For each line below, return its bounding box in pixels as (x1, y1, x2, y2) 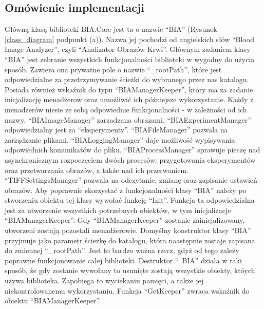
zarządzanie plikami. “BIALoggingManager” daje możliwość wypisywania (5, 134, 235, 145)
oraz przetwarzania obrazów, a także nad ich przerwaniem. (5, 164, 188, 175)
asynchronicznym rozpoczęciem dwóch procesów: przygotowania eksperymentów (5, 154, 256, 165)
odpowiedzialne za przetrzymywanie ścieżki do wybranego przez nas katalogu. (5, 74, 249, 85)
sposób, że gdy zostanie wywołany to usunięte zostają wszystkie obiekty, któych (5, 265, 255, 276)
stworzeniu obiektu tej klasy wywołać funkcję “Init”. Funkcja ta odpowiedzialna (5, 195, 255, 205)
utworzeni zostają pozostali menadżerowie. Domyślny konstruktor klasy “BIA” (5, 225, 251, 236)
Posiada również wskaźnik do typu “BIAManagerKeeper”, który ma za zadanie (5, 84, 253, 94)
